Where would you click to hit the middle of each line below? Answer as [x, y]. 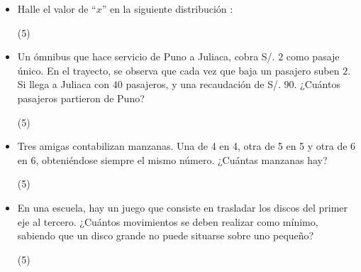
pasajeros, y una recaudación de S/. [203, 84]
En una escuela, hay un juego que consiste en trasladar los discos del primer [183, 207]
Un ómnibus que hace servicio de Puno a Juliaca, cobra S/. [146, 56]
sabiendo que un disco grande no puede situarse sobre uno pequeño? [166, 235]
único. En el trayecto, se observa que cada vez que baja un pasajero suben [178, 70]
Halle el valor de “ [57, 9]
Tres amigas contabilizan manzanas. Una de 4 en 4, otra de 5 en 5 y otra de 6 [187, 146]
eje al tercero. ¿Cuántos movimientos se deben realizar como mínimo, [168, 221]
